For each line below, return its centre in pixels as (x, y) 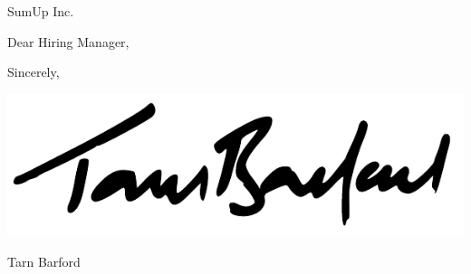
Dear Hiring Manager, (68, 41)
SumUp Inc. (41, 11)
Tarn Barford (44, 261)
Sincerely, (34, 72)
